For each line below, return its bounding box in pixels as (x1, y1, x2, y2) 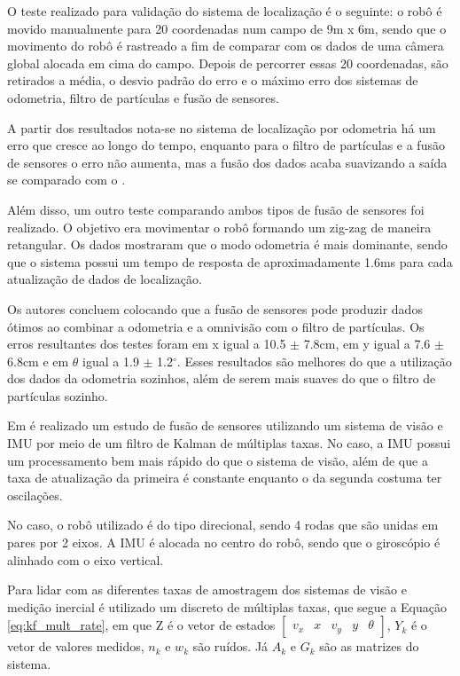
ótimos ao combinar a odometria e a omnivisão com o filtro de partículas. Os (7, 317, 425, 335)
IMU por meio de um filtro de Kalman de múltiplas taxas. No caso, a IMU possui (7, 434, 451, 452)
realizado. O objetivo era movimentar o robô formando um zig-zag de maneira (7, 217, 432, 236)
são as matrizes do (319, 637, 419, 656)
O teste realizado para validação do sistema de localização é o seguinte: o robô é (7, 2, 442, 20)
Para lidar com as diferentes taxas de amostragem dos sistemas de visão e (7, 580, 407, 599)
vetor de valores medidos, (7, 637, 144, 656)
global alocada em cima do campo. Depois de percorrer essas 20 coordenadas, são (7, 53, 448, 72)
